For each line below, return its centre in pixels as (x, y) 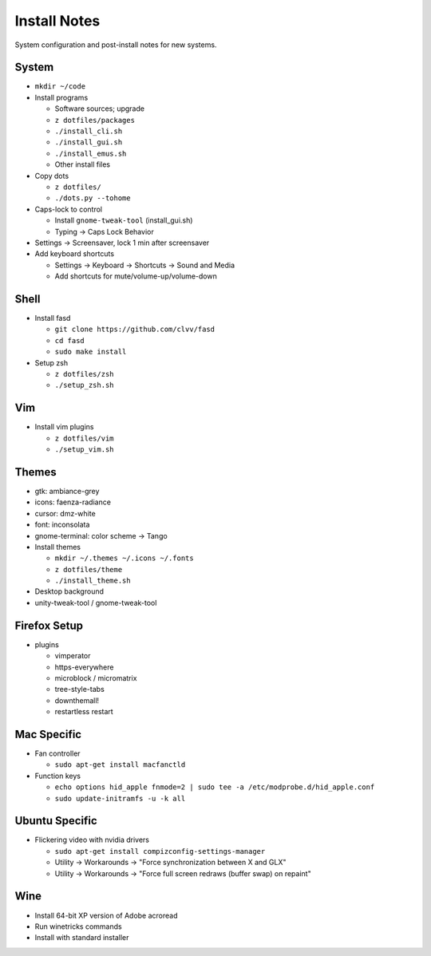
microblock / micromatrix (96, 677)
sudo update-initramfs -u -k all (120, 798)
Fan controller (57, 753)
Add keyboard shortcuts (75, 254)
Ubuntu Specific (56, 821)
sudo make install (91, 352)
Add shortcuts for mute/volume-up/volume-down (136, 276)
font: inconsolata (62, 525)
